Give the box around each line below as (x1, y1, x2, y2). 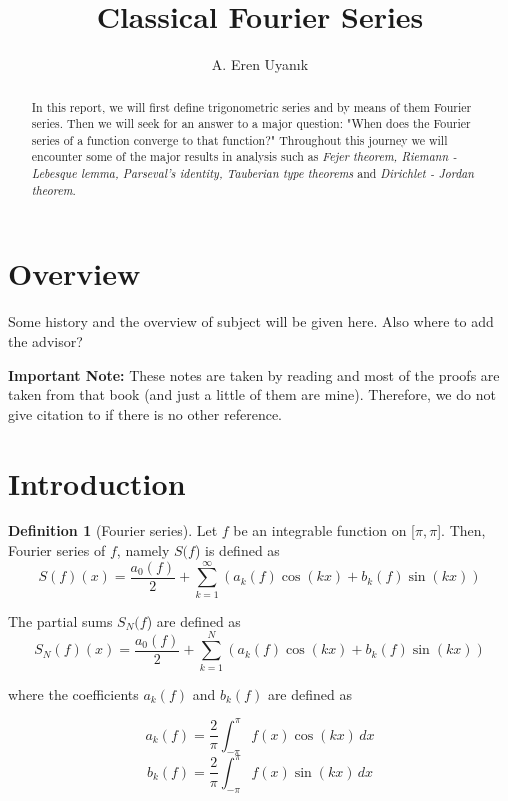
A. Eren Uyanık (211, 54, 309, 75)
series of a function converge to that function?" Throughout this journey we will (31, 131, 448, 148)
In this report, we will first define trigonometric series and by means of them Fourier (31, 98, 472, 115)
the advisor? (8, 330, 83, 351)
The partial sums (8, 610, 113, 631)
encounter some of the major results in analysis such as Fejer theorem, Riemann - (31, 148, 457, 165)
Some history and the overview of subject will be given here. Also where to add (8, 311, 494, 332)
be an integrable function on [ (233, 520, 415, 541)
